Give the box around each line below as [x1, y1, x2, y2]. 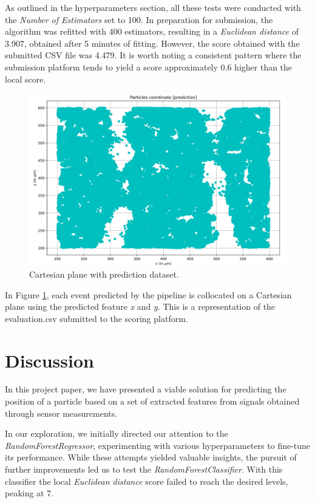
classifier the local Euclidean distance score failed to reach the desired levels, [5, 474, 288, 487]
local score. [5, 72, 46, 85]
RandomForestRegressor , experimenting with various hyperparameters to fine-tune [5, 439, 311, 451]
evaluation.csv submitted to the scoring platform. [5, 312, 188, 324]
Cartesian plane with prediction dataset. [29, 267, 179, 280]
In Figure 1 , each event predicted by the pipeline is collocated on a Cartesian [5, 288, 292, 301]
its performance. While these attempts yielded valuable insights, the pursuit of [5, 451, 297, 464]
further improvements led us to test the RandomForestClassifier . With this [5, 463, 283, 476]
